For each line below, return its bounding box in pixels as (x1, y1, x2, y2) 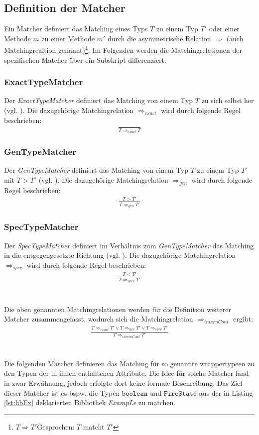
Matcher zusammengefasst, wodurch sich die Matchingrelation (4, 314, 193, 324)
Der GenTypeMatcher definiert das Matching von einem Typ (4, 165, 189, 175)
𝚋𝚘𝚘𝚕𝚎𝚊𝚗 (122, 390, 148, 397)
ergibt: (233, 314, 254, 324)
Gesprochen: (37, 421, 75, 432)
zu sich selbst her (201, 95, 254, 106)
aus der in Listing (199, 387, 253, 398)
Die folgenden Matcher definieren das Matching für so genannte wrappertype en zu (4, 358, 255, 368)
